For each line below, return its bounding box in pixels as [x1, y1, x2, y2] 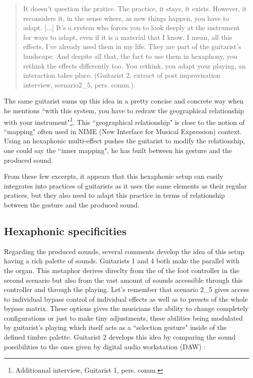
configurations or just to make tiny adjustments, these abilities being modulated [4, 312, 243, 323]
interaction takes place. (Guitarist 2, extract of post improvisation [23, 70, 220, 80]
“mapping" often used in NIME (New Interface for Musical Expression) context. [4, 126, 242, 136]
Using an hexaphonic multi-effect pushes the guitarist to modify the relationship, [4, 136, 245, 146]
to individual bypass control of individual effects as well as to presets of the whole [4, 293, 248, 304]
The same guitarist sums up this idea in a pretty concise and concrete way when [4, 96, 244, 106]
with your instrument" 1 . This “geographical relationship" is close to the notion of [4, 115, 245, 127]
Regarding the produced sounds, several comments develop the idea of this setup [4, 246, 245, 256]
